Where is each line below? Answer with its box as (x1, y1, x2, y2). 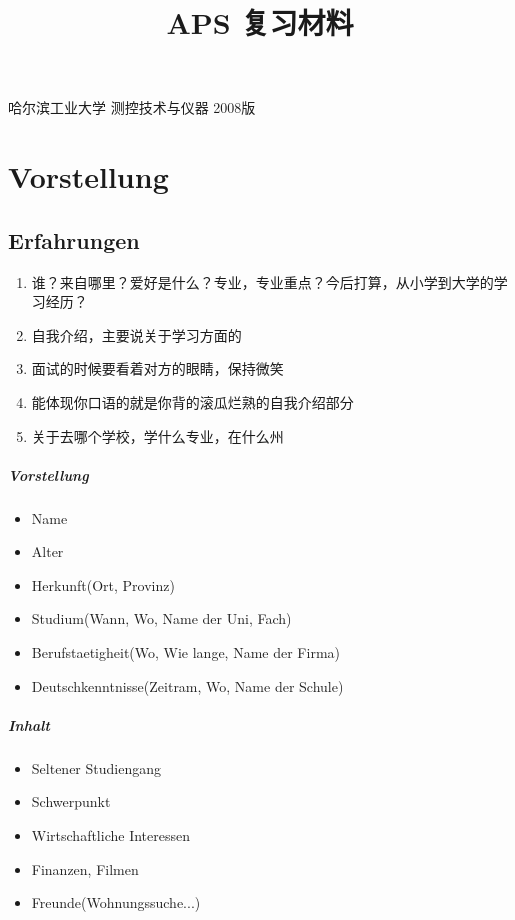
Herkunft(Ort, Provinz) (31, 574, 175, 595)
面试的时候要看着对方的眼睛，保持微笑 (31, 358, 284, 379)
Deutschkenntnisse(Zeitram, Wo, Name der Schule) (31, 675, 344, 696)
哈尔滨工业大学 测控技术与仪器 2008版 (8, 97, 256, 118)
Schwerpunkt (31, 791, 111, 812)
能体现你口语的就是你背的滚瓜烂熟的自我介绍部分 (31, 391, 354, 412)
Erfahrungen (8, 224, 140, 255)
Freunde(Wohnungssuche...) (31, 892, 201, 913)
